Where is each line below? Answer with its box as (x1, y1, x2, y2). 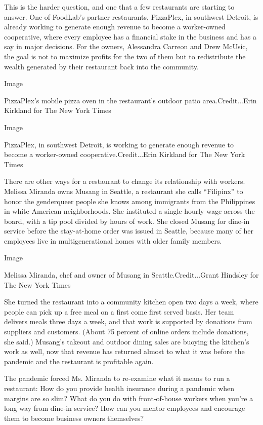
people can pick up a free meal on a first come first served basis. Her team (4, 306, 234, 317)
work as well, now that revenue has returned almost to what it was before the (4, 346, 245, 357)
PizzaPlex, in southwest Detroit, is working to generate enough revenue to (4, 139, 234, 149)
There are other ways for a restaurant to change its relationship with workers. (4, 176, 245, 186)
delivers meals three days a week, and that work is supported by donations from (4, 316, 252, 327)
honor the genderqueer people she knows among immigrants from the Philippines (4, 196, 255, 206)
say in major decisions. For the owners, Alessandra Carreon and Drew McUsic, (4, 41, 248, 52)
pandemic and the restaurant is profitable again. (4, 356, 154, 366)
